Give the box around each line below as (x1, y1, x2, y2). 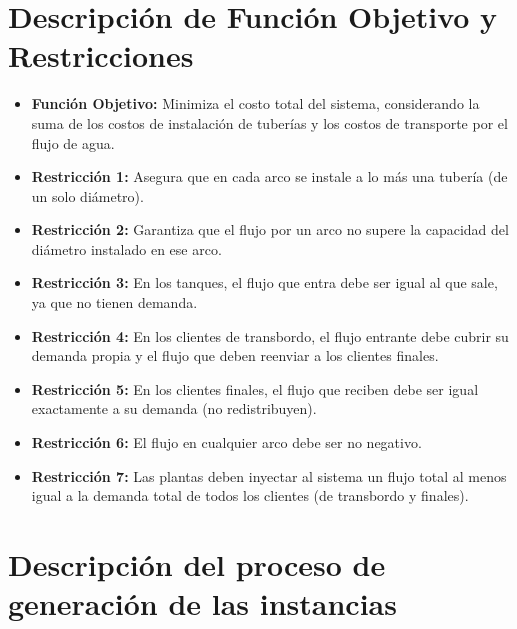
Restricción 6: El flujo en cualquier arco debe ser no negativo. (31, 432, 422, 453)
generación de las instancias (8, 583, 397, 624)
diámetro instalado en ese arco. (31, 238, 222, 259)
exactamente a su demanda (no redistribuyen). (31, 398, 317, 419)
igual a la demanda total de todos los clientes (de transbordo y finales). (31, 485, 469, 506)
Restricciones (8, 35, 194, 76)
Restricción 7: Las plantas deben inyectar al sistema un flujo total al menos (31, 465, 507, 486)
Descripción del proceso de (8, 544, 386, 584)
